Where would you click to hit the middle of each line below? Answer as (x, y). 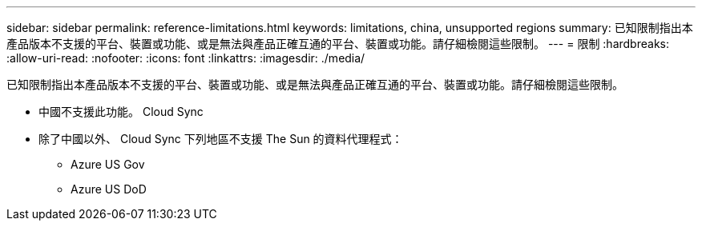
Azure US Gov (108, 164)
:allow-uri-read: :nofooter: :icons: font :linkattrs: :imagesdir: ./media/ (186, 58)
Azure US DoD (109, 189)
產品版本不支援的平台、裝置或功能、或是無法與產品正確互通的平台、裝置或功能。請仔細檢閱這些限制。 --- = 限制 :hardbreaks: (338, 44)
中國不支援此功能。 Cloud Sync (121, 112)
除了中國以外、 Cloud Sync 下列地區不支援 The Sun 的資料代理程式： (221, 139)
